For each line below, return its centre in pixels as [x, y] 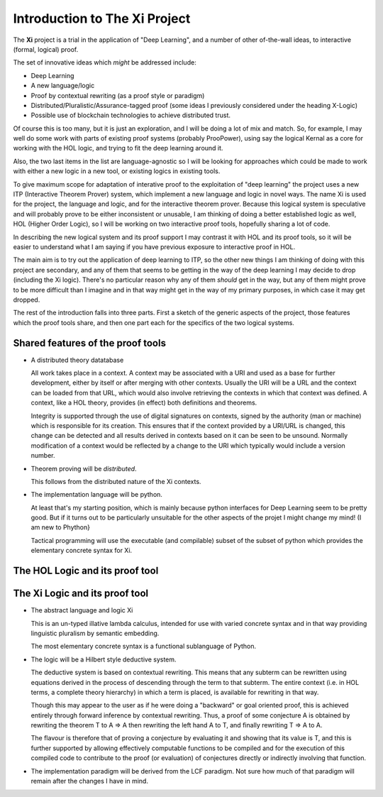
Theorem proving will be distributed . [84, 468]
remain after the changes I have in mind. [90, 781]
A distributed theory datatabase [77, 360]
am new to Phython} [60, 527]
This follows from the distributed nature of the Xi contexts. [116, 481]
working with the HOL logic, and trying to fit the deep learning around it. [118, 148]
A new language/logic [63, 86]
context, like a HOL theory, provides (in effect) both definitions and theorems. [144, 403]
